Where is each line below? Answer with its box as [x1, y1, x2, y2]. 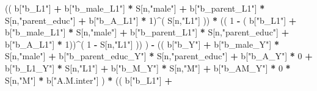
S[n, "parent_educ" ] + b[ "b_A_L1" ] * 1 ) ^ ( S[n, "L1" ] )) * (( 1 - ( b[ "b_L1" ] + [5, 13, 297, 26]
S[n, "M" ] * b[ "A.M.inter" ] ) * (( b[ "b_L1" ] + [5, 73, 172, 86]
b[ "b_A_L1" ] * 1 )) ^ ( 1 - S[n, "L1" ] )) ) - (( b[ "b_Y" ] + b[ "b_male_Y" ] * [5, 37, 279, 50]
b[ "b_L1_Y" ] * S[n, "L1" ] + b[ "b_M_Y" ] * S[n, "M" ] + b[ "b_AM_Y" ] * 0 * [5, 61, 291, 74]
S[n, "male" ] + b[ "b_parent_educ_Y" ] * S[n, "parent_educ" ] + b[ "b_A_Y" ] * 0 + [5, 49, 313, 62]
